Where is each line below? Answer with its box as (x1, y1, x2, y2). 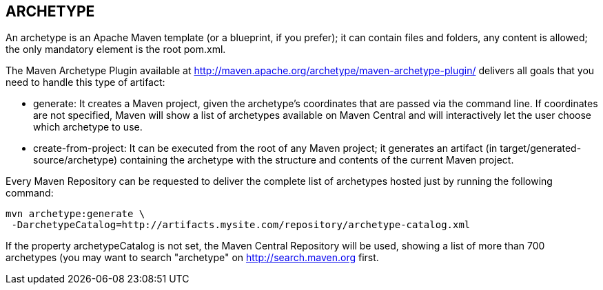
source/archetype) (33, 154, 118, 166)
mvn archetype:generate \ (6, 208, 145, 220)
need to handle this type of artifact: (6, 76, 165, 89)
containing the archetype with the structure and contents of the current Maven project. (119, 154, 514, 166)
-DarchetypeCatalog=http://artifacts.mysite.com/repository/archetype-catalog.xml (11, 219, 471, 231)
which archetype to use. (33, 121, 143, 133)
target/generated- (500, 142, 582, 155)
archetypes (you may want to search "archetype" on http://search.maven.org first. (6, 252, 379, 264)
